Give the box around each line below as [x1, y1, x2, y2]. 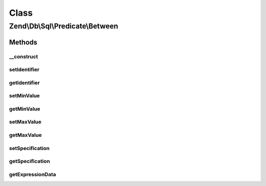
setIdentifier [9, 66, 39, 73]
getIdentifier [9, 79, 40, 86]
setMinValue [9, 93, 40, 99]
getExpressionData [9, 171, 56, 178]
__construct [9, 53, 38, 60]
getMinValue [9, 105, 40, 112]
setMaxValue [9, 119, 42, 125]
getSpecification [9, 158, 50, 165]
